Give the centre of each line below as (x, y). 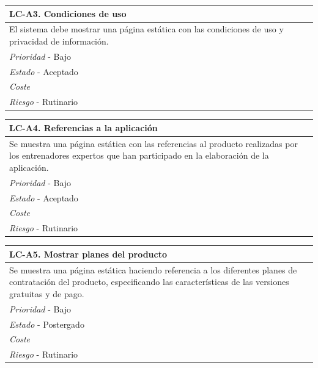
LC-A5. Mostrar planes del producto (88, 254)
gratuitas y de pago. (47, 293)
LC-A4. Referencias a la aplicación (83, 127)
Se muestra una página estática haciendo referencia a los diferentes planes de (153, 269)
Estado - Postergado (47, 324)
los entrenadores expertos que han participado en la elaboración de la (139, 155)
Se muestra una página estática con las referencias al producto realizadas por (153, 143)
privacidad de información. (59, 41)
